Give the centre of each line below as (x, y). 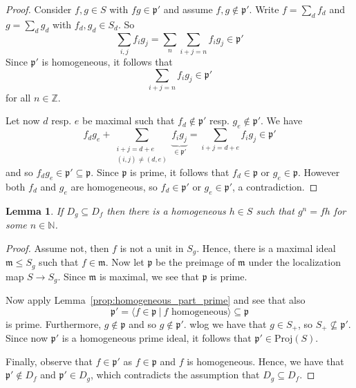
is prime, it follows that (180, 172)
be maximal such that (128, 120)
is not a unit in (152, 248)
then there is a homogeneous (166, 210)
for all (18, 97)
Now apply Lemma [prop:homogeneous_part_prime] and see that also (156, 300)
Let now (23, 120)
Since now (27, 338)
